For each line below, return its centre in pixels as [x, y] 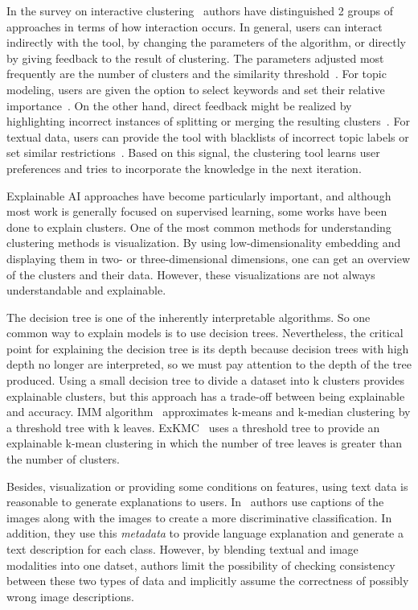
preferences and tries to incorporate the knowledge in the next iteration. [184, 168]
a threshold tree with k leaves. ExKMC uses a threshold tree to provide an [193, 427]
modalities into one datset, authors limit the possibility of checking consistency [201, 565]
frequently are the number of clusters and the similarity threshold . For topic [197, 74]
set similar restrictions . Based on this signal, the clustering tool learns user [193, 152]
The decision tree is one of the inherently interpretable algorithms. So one [189, 317]
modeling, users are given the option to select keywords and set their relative [196, 89]
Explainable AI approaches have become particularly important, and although [199, 195]
